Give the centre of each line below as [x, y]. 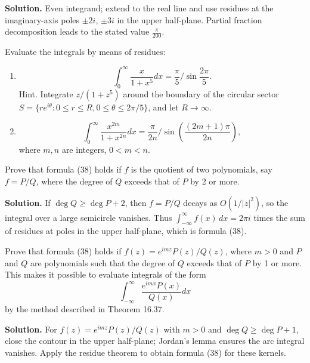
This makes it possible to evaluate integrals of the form [106, 274]
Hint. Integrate [46, 93]
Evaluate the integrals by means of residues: [85, 52]
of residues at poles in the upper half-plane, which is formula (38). [126, 231]
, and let [163, 107]
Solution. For [31, 329]
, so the [275, 202]
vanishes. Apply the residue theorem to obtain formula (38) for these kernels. [145, 352]
